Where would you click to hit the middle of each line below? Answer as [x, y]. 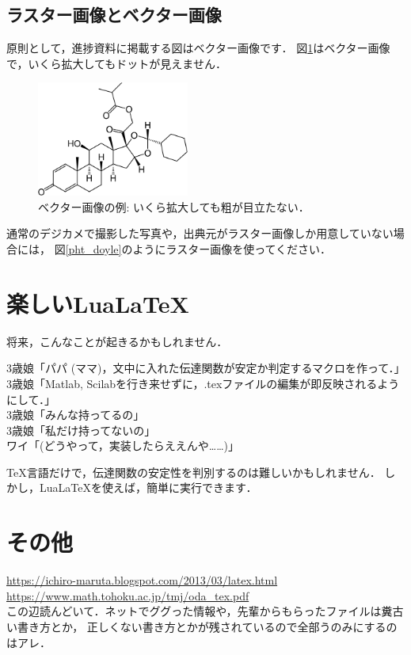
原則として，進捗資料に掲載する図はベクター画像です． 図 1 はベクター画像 [198, 48]
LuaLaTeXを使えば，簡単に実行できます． [148, 487]
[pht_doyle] [93, 249]
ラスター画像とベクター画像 [114, 15]
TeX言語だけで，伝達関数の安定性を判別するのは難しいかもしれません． [194, 472]
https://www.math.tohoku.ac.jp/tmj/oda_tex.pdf [128, 595]
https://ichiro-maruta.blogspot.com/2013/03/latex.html [142, 580]
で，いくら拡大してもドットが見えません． [116, 63]
